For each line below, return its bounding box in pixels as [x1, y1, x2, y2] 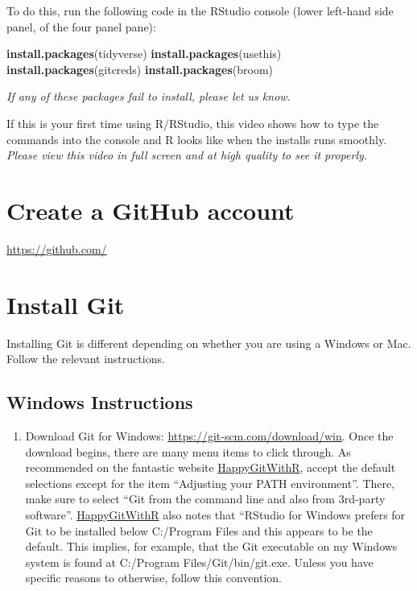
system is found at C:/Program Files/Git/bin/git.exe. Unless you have [25, 553, 374, 570]
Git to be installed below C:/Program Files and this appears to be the [25, 522, 373, 539]
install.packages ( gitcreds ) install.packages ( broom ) [6, 60, 274, 77]
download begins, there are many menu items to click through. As [25, 443, 351, 460]
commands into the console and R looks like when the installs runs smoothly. [6, 130, 387, 147]
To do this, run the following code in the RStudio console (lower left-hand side [6, 2, 394, 19]
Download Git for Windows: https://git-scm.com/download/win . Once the [25, 427, 394, 444]
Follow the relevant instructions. [6, 350, 165, 367]
